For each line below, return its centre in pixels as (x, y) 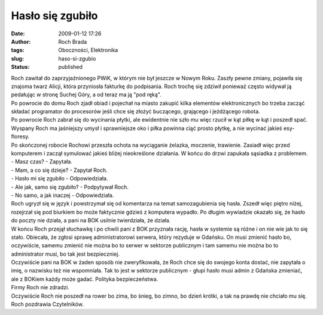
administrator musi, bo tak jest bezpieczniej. (65, 254)
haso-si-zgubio (77, 58)
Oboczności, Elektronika (88, 50)
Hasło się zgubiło (54, 16)
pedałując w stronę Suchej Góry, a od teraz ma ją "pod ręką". (86, 95)
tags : (18, 50)
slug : (17, 58)
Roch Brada (73, 41)
